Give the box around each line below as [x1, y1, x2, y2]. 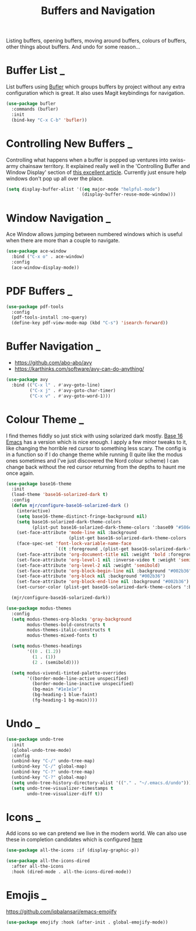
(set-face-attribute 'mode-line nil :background [16, 530, 137, 536]
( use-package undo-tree [6, 736, 64, 742]
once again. [6, 470, 34, 477]
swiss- [169, 156, 186, 163]
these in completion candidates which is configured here [6, 836, 143, 843]
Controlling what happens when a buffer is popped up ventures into [6, 156, 169, 163]
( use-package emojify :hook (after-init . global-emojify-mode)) [6, 919, 168, 925]
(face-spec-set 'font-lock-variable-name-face [16, 540, 132, 547]
